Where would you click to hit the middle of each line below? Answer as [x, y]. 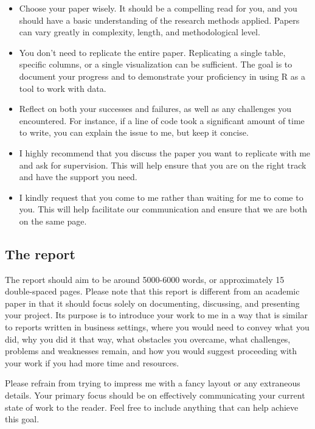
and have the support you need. [78, 177]
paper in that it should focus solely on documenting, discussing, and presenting [152, 303]
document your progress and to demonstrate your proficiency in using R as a [162, 76]
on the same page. [53, 221]
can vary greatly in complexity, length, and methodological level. [140, 32]
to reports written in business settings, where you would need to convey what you [157, 327]
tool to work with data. [63, 88]
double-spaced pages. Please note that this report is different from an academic [152, 291]
